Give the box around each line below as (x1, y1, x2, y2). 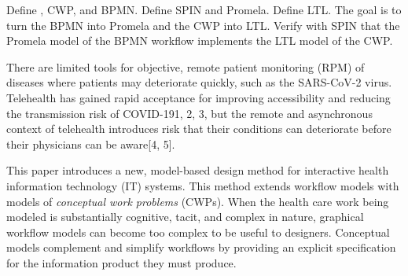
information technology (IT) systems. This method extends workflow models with (6, 177, 399, 193)
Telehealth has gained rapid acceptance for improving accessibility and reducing (6, 89, 391, 105)
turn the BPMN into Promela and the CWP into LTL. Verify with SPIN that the (6, 17, 400, 33)
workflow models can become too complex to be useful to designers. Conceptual (6, 223, 390, 240)
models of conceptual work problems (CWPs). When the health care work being (6, 193, 389, 209)
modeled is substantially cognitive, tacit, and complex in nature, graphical (6, 208, 364, 225)
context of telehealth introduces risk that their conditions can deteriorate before (6, 120, 391, 137)
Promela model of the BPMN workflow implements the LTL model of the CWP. (6, 32, 393, 49)
